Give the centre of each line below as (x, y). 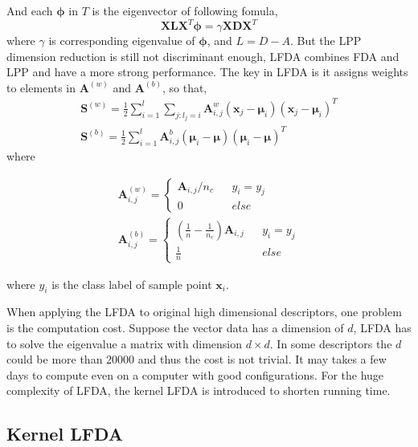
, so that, (184, 87)
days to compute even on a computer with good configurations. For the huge (195, 374)
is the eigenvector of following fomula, (185, 10)
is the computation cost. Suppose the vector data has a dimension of (175, 327)
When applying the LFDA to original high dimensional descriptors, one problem (204, 312)
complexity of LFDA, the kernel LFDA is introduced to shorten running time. (199, 390)
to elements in (41, 87)
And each (30, 10)
